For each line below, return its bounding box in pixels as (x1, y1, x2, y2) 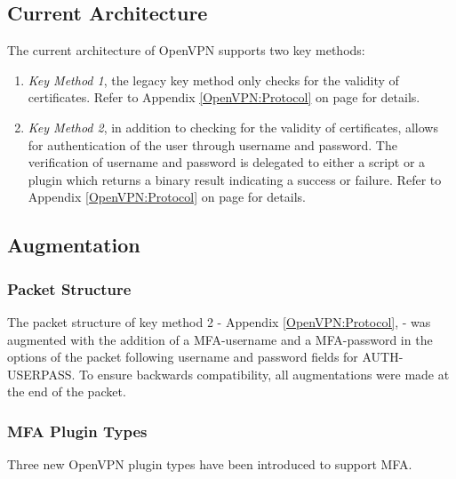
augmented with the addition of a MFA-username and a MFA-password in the (7, 330, 433, 348)
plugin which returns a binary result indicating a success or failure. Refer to (28, 170, 442, 188)
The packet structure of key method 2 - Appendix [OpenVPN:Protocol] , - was (7, 312, 431, 331)
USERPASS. (7, 364, 76, 383)
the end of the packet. (7, 382, 126, 401)
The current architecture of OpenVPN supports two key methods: (7, 41, 365, 60)
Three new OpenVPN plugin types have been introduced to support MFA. (7, 455, 412, 474)
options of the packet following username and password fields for (7, 347, 358, 366)
